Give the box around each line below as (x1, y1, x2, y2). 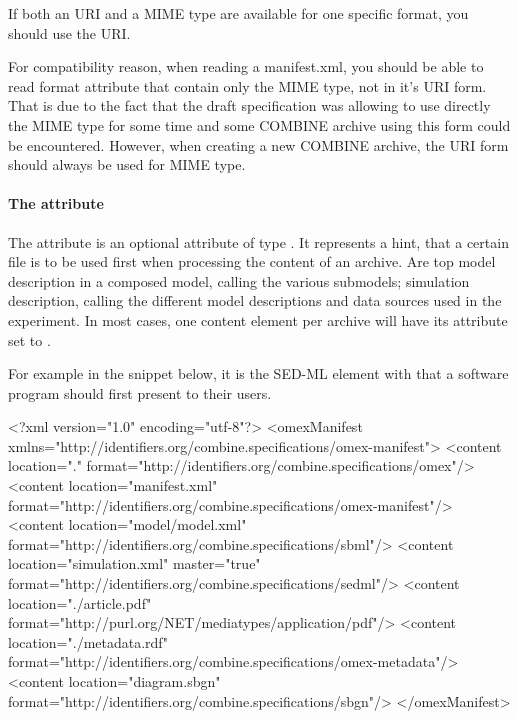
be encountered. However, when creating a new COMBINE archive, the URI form (8, 134, 509, 155)
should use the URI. (8, 22, 131, 43)
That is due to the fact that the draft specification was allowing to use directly (8, 95, 491, 116)
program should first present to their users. (8, 382, 272, 403)
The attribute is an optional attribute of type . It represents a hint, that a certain (8, 231, 509, 252)
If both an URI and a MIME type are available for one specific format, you (8, 3, 469, 23)
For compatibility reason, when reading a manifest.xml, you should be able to (8, 56, 484, 77)
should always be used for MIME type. (8, 154, 246, 175)
